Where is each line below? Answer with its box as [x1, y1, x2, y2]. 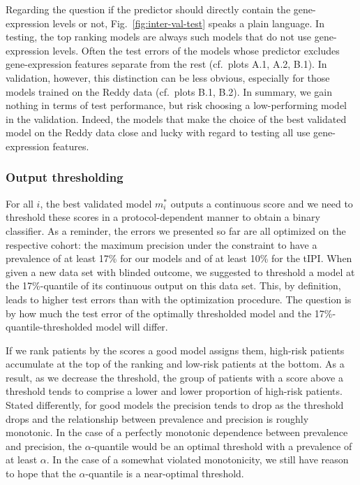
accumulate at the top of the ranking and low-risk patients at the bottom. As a [6, 356, 345, 371]
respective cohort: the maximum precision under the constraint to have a [6, 237, 317, 252]
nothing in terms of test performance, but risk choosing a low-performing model [6, 98, 347, 113]
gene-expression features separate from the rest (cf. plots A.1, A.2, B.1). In [6, 57, 327, 71]
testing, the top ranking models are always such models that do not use [6, 29, 312, 44]
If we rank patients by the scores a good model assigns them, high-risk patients [6, 342, 345, 357]
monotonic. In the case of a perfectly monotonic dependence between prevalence [6, 425, 348, 440]
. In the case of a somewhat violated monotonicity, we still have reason [46, 452, 349, 467]
